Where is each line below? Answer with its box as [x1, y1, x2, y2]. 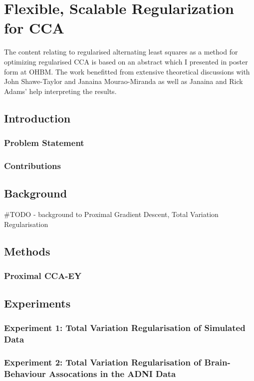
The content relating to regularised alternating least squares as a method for [4, 46, 238, 57]
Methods [4, 243, 50, 258]
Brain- [204, 356, 231, 368]
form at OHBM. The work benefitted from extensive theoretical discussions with [4, 66, 250, 76]
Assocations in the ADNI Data [49, 367, 176, 380]
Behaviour [4, 367, 46, 380]
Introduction [4, 110, 71, 125]
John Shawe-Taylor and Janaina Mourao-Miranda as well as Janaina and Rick [4, 76, 243, 86]
